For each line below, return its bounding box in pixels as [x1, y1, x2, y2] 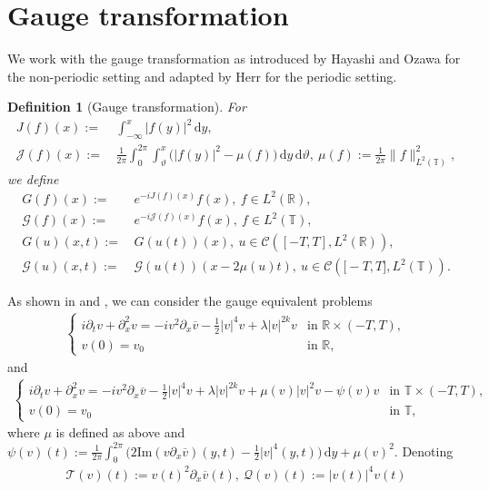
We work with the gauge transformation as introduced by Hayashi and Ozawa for [7, 49, 461, 68]
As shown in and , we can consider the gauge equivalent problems [7, 291, 373, 310]
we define [7, 169, 59, 188]
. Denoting [394, 441, 454, 460]
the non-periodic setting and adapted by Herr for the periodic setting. [7, 66, 397, 85]
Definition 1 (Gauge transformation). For [7, 97, 246, 116]
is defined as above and [55, 423, 185, 442]
